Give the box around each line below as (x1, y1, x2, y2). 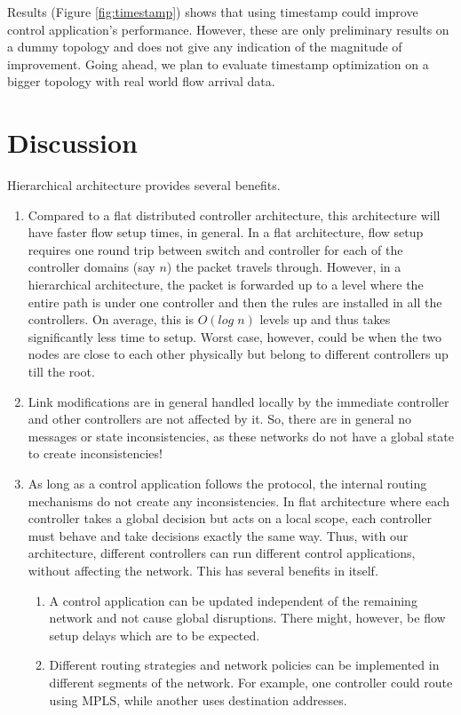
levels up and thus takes (259, 310, 391, 329)
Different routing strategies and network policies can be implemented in (49, 655, 440, 674)
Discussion (7, 124, 138, 161)
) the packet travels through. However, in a (166, 258, 401, 276)
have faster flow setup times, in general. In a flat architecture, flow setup (28, 223, 424, 242)
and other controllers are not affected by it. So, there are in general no (28, 409, 412, 428)
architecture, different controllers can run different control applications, (28, 544, 416, 562)
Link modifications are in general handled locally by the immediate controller (28, 392, 449, 410)
